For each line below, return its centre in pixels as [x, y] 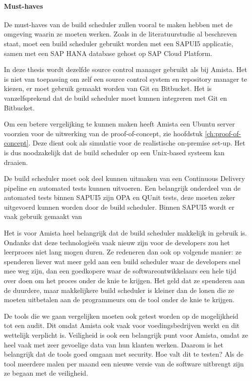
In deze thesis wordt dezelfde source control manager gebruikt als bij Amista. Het [126, 69]
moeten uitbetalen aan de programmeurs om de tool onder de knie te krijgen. [119, 299]
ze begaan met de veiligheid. [46, 373]
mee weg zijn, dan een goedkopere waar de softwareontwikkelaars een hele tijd [120, 271]
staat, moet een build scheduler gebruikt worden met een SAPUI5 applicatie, [119, 43]
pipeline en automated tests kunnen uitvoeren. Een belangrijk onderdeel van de [122, 188]
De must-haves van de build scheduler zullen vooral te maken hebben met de [118, 24]
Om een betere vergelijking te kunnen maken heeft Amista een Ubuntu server [119, 124]
